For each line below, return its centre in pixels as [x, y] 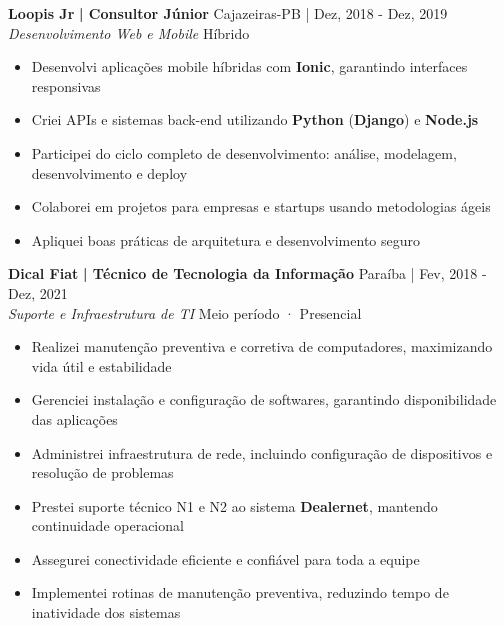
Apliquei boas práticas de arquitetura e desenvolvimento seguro [225, 239]
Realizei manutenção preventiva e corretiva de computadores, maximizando [262, 346]
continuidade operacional [107, 525]
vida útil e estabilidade [101, 365]
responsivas [66, 85]
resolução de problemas [102, 472]
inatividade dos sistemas [106, 612]
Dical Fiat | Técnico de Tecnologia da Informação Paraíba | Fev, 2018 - [247, 273]
